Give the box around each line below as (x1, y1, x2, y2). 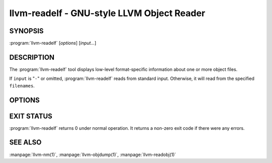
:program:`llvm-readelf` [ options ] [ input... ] (9, 40, 97, 46)
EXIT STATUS (9, 112, 52, 120)
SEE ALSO (9, 138, 42, 147)
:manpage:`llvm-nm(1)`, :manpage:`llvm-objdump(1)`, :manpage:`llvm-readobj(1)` (9, 151, 176, 157)
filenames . (9, 83, 35, 89)
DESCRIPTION (9, 53, 55, 61)
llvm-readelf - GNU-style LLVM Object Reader (9, 8, 206, 19)
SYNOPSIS (9, 27, 44, 35)
